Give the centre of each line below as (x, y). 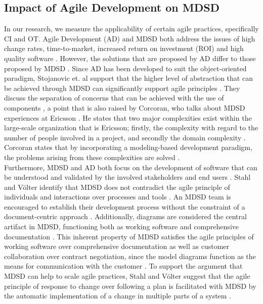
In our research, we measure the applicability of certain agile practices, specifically (131, 29)
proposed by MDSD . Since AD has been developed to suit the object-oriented (125, 68)
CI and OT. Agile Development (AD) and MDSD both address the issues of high (130, 38)
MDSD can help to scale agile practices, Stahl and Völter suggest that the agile (127, 276)
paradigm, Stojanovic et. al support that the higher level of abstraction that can (128, 78)
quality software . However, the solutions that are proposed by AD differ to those (130, 58)
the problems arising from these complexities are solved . (92, 157)
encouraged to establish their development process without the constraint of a (125, 206)
